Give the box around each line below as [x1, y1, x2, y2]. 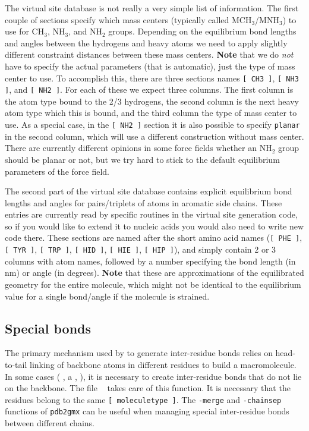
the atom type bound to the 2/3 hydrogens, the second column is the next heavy [5, 95, 299, 107]
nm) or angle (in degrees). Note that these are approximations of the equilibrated [5, 266, 304, 279]
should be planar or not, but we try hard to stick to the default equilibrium [5, 153, 280, 165]
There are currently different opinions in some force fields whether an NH [5, 141, 272, 154]
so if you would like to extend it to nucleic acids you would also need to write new [5, 219, 304, 232]
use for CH [5, 25, 45, 37]
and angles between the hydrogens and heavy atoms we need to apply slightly [5, 36, 288, 49]
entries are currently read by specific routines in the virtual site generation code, [5, 208, 298, 221]
